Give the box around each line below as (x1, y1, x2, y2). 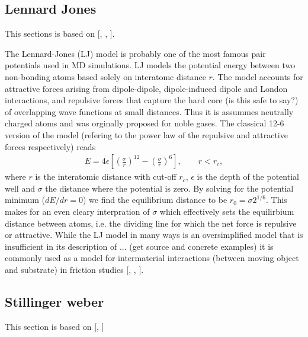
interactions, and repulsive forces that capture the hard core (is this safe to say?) (5, 94, 299, 106)
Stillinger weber (5, 292, 104, 310)
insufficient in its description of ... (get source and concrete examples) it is (5, 240, 274, 252)
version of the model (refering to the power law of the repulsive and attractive (5, 128, 288, 141)
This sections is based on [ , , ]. (5, 27, 115, 40)
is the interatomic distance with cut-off (35, 170, 177, 183)
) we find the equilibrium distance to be (82, 193, 227, 206)
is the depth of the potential (197, 170, 299, 183)
